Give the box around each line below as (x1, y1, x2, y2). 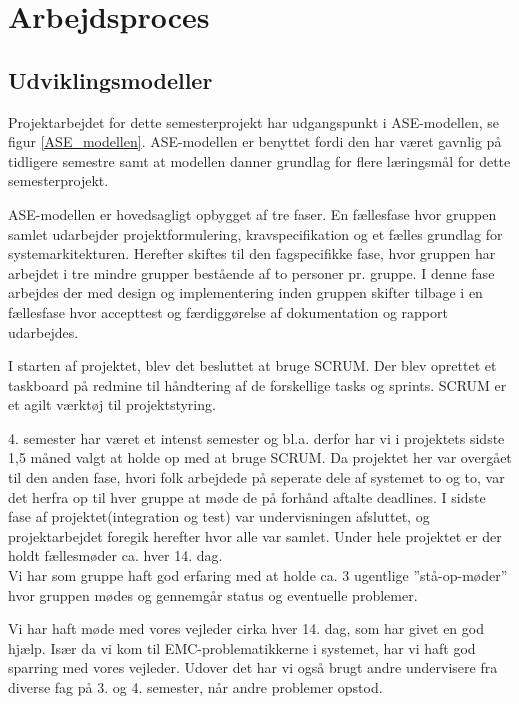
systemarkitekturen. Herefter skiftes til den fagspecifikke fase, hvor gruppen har (8, 243, 496, 264)
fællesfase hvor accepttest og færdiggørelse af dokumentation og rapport (8, 301, 448, 322)
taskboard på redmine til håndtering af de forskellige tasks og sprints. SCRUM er (8, 374, 507, 395)
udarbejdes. (8, 321, 79, 342)
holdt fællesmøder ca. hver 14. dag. (8, 545, 223, 566)
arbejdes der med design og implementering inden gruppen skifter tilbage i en (8, 282, 483, 303)
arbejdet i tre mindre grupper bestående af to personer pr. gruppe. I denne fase (8, 262, 495, 283)
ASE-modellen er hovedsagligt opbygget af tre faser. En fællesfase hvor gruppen (8, 203, 497, 224)
